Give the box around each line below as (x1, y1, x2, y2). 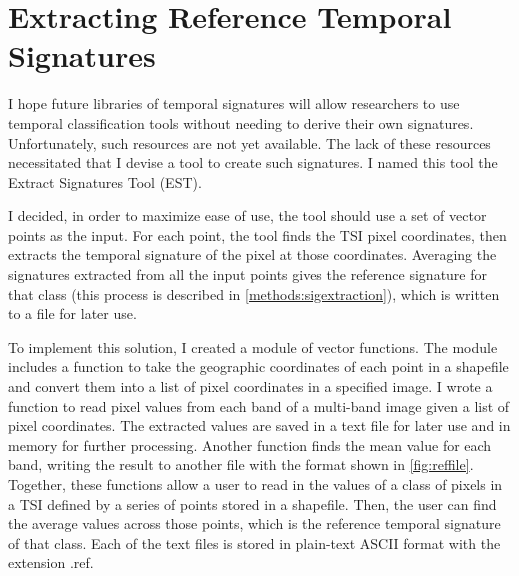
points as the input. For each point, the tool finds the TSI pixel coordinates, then (8, 224, 507, 245)
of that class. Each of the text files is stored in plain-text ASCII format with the (8, 532, 501, 553)
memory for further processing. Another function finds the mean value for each (8, 434, 492, 455)
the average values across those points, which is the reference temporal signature (8, 513, 501, 534)
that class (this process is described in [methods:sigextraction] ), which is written (8, 283, 500, 304)
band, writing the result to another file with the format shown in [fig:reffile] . (8, 454, 474, 475)
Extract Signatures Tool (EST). (8, 171, 202, 192)
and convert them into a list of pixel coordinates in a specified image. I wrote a (8, 376, 493, 397)
